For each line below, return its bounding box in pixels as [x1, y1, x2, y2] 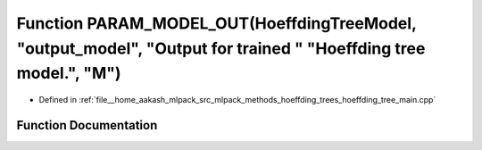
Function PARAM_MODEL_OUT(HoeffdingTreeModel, [16, 13, 417, 33]
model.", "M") [16, 63, 121, 84]
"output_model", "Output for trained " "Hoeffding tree [16, 38, 426, 58]
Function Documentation [16, 117, 158, 133]
